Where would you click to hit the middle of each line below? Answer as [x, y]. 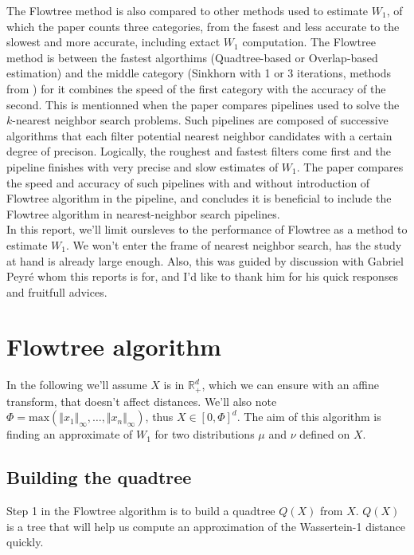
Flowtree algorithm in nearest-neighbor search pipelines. [143, 213]
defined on [325, 434]
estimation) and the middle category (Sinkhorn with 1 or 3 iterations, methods [199, 73]
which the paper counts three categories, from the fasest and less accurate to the [203, 26]
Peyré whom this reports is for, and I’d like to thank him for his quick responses [203, 276]
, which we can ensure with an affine [290, 385]
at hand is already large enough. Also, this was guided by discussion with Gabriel [205, 260]
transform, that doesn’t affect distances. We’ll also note [142, 401]
